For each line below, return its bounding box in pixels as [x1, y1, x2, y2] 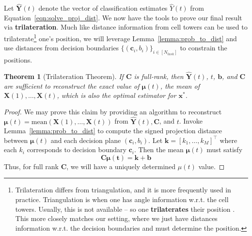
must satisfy [206, 144, 243, 155]
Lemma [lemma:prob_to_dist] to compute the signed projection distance [4, 126, 222, 136]
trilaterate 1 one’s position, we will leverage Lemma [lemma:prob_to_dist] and [4, 32, 237, 43]
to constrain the [180, 43, 227, 53]
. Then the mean [134, 144, 184, 155]
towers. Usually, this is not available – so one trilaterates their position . [15, 204, 235, 214]
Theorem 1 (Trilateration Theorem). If [4, 71, 124, 81]
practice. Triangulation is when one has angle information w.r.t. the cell [15, 194, 229, 205]
